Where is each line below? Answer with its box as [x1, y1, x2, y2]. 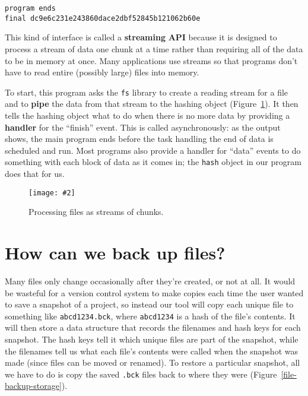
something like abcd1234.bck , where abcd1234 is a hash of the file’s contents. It [5, 309, 296, 322]
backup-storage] [5, 379, 62, 392]
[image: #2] [28, 188, 75, 197]
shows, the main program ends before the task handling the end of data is [5, 132, 274, 145]
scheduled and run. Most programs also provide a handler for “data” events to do [5, 144, 301, 156]
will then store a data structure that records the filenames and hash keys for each [5, 321, 301, 334]
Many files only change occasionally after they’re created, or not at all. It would [5, 274, 296, 287]
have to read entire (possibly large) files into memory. [5, 66, 199, 78]
